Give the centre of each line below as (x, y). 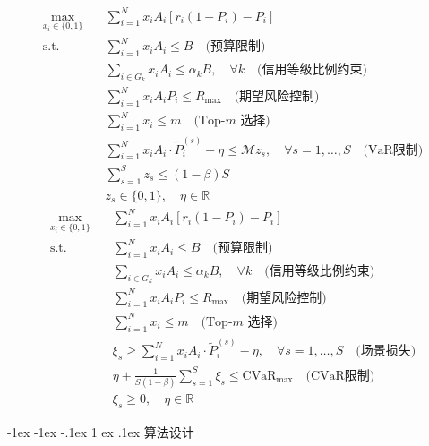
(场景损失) (386, 352)
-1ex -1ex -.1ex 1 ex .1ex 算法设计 (101, 431)
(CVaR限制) (340, 376)
